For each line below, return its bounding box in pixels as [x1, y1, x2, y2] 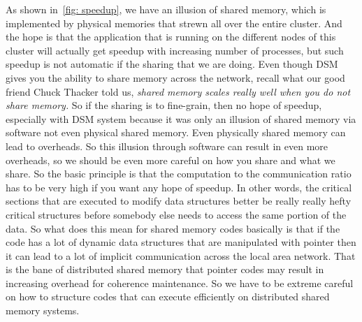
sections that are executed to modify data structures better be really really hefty [6, 193, 352, 208]
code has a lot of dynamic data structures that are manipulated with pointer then [6, 235, 356, 249]
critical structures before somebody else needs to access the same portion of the [6, 207, 347, 221]
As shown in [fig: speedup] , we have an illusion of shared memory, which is [6, 2, 326, 16]
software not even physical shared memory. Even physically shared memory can [6, 125, 346, 140]
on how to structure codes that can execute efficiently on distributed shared [6, 289, 330, 304]
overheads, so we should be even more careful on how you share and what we [6, 152, 335, 167]
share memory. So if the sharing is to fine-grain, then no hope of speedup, [6, 98, 322, 112]
